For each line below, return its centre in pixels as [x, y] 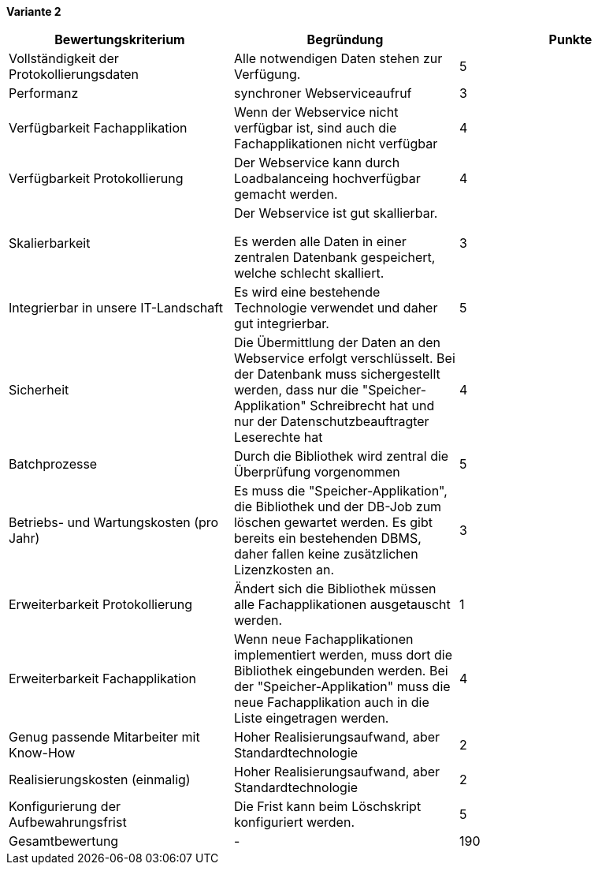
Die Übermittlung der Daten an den [337, 342]
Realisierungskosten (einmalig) [100, 779]
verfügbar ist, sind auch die [315, 128]
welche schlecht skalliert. [309, 273]
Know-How [42, 753]
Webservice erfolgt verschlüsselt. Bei [344, 358]
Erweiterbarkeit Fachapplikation [102, 678]
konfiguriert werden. [294, 822]
